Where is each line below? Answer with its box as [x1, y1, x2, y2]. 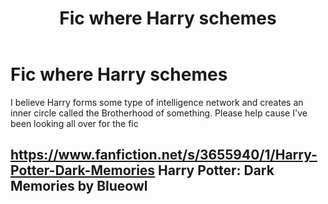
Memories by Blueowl [10, 178, 148, 195]
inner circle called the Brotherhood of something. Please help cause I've [10, 107, 308, 119]
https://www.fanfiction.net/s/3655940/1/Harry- [10, 147, 318, 164]
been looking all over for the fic [10, 117, 139, 129]
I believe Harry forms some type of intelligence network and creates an [10, 96, 304, 108]
